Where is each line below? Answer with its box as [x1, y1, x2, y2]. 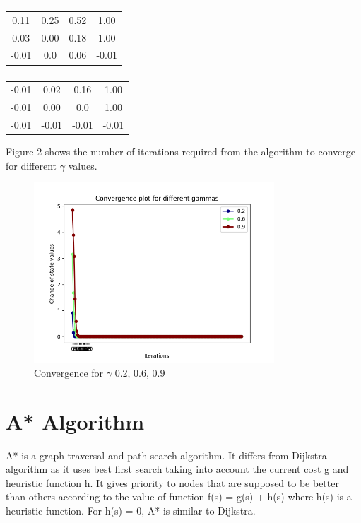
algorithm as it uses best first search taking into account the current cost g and [6, 462, 349, 476]
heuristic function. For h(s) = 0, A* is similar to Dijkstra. [6, 503, 256, 518]
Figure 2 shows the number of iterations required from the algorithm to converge [6, 144, 356, 159]
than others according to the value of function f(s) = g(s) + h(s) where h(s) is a [6, 489, 352, 504]
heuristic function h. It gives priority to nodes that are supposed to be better [6, 475, 339, 490]
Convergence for [34, 365, 104, 380]
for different [6, 158, 57, 172]
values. [68, 158, 97, 172]
